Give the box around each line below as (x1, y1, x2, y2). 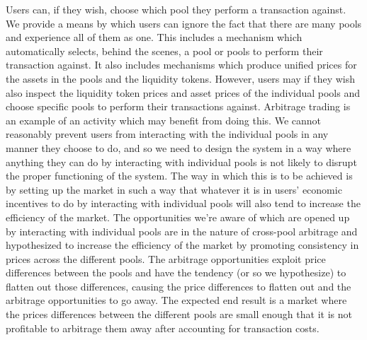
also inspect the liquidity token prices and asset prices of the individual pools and (6, 85, 360, 100)
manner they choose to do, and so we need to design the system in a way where (6, 140, 351, 155)
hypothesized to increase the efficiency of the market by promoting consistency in (6, 238, 359, 252)
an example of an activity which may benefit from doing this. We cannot (6, 112, 322, 127)
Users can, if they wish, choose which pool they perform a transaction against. (6, 2, 346, 16)
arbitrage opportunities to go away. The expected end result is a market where (6, 293, 347, 307)
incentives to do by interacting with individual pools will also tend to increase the (6, 196, 361, 211)
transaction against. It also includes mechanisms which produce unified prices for (6, 57, 357, 72)
